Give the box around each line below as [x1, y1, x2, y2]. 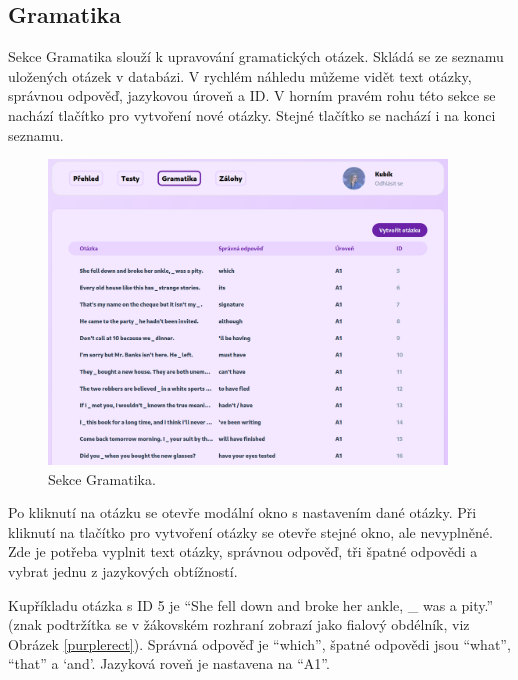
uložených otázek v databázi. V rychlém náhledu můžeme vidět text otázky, [8, 65, 472, 86]
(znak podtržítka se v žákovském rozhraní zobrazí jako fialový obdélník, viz [8, 614, 470, 635]
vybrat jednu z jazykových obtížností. [8, 561, 238, 581]
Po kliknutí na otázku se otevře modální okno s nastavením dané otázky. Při [8, 502, 477, 523]
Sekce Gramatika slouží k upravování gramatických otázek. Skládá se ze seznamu [8, 46, 504, 67]
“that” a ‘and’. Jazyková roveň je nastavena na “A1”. [8, 653, 330, 674]
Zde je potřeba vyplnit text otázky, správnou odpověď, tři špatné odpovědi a [8, 541, 478, 562]
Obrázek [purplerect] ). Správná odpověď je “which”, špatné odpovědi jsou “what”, [8, 633, 511, 654]
